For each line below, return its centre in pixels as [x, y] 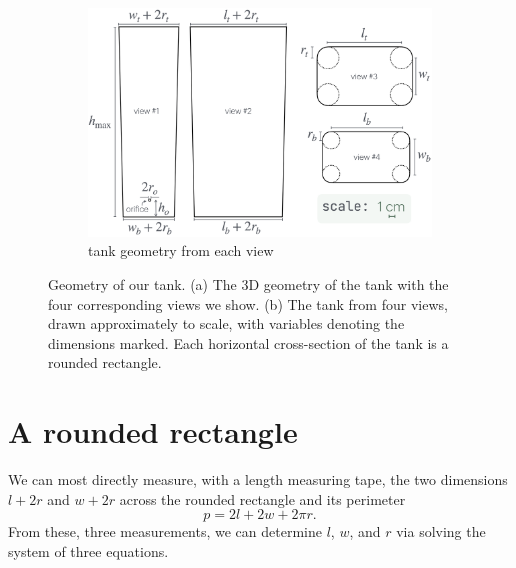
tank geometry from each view [181, 250]
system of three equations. [88, 550]
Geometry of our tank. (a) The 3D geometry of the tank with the [248, 283]
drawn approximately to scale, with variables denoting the [226, 323]
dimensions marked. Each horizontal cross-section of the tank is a [248, 342]
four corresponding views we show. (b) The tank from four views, [248, 303]
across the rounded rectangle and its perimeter [262, 498]
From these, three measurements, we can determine [165, 531]
